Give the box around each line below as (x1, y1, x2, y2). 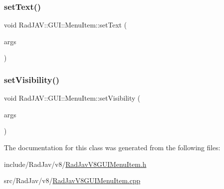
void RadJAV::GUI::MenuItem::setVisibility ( (4, 93, 140, 103)
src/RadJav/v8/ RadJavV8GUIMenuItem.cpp (4, 175, 140, 186)
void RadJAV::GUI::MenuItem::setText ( (4, 20, 127, 30)
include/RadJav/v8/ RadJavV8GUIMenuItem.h (4, 159, 146, 169)
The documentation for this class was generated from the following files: (4, 142, 221, 152)
